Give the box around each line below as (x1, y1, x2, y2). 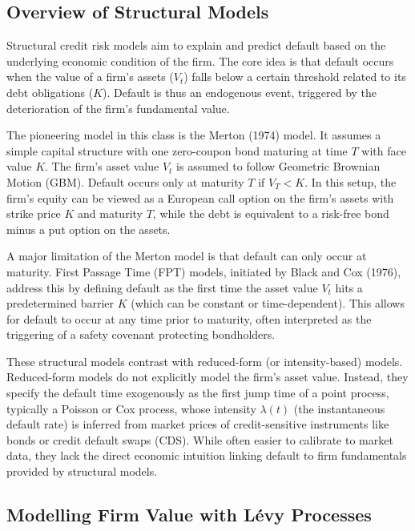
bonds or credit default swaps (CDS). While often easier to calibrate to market (6, 431, 393, 448)
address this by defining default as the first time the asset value (6, 279, 318, 296)
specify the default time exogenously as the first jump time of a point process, (6, 384, 389, 401)
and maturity (78, 205, 143, 222)
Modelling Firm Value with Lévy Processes (6, 502, 372, 527)
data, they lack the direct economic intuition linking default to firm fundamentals (6, 447, 407, 464)
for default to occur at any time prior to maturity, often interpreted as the (6, 310, 372, 327)
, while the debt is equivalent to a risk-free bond (152, 205, 389, 222)
